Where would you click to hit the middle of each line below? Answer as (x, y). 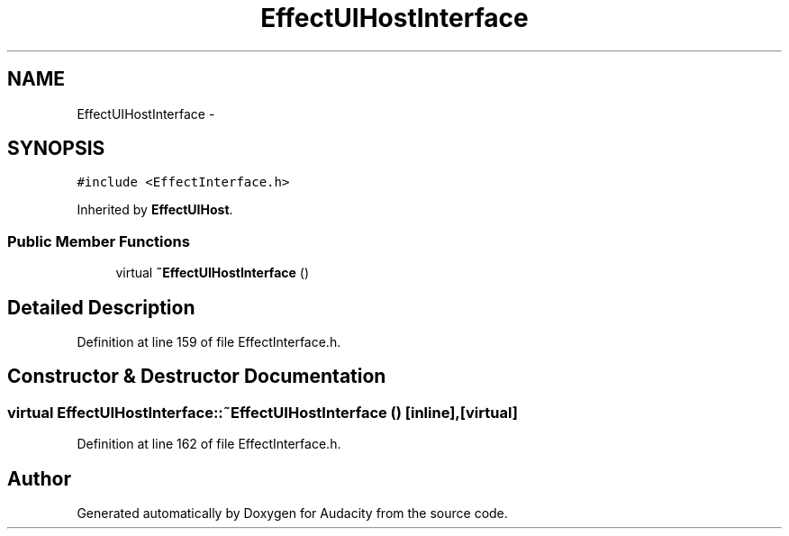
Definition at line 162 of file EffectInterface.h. (209, 444)
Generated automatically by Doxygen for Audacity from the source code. (292, 513)
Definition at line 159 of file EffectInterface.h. (209, 342)
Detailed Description (101, 307)
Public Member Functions (99, 241)
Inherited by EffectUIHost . (155, 210)
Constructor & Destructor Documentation (197, 377)
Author (39, 478)
